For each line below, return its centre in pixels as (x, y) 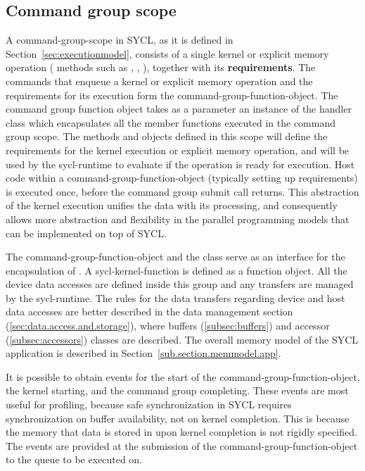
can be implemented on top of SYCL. (86, 233)
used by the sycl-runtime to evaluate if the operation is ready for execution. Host (180, 164)
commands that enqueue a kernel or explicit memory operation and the (159, 81)
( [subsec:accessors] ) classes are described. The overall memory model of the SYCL (182, 339)
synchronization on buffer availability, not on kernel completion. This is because (178, 418)
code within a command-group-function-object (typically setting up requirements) (182, 178)
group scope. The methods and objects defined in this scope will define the (167, 136)
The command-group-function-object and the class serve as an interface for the (175, 257)
